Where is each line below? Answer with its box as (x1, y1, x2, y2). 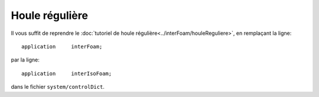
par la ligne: (11, 56, 40, 63)
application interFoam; (21, 43, 103, 50)
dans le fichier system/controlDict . (11, 83, 105, 90)
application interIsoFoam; (21, 70, 112, 77)
